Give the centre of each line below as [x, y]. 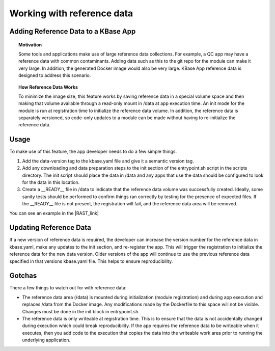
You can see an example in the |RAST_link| [54, 213]
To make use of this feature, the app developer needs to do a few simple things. [93, 152]
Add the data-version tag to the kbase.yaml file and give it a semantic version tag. [108, 161]
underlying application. [46, 340]
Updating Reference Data [50, 227]
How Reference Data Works [48, 87]
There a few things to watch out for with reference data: [68, 288]
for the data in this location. [51, 182]
